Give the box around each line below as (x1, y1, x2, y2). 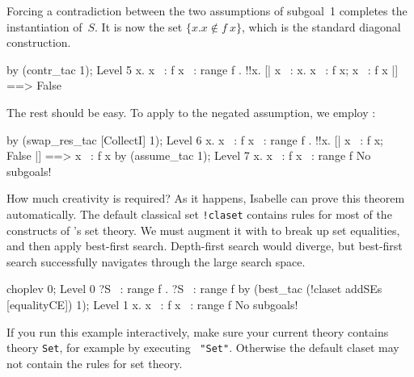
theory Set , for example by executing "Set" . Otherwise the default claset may (6, 339, 399, 356)
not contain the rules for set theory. (6, 354, 183, 371)
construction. (6, 34, 71, 51)
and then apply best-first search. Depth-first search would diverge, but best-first (6, 237, 403, 254)
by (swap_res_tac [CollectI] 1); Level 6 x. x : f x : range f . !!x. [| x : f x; (6, 131, 383, 148)
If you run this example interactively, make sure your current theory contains (6, 323, 389, 340)
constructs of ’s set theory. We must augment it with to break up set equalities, (6, 221, 400, 238)
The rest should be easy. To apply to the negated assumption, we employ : (6, 103, 376, 120)
